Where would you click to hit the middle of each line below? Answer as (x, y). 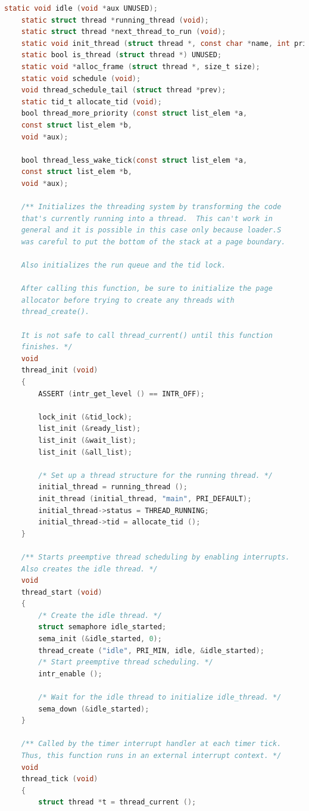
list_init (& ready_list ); (90, 429)
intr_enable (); (70, 674)
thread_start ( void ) (62, 592)
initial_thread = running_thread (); (113, 487)
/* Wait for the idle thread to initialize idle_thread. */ (160, 697)
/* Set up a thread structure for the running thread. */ (156, 475)
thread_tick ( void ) (60, 779)
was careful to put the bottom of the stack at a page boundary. (153, 242)
